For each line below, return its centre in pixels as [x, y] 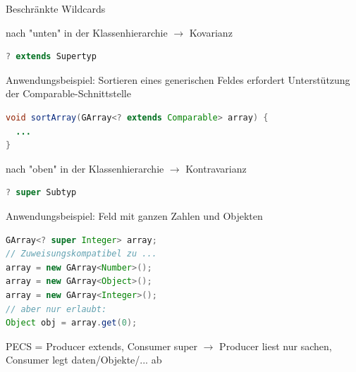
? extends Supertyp [51, 57]
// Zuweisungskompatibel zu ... [81, 254]
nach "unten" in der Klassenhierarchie [87, 32]
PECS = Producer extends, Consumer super [102, 346]
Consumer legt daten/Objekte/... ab [84, 360]
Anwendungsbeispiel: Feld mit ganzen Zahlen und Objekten [134, 215]
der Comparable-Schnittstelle [68, 93]
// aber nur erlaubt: [56, 309]
